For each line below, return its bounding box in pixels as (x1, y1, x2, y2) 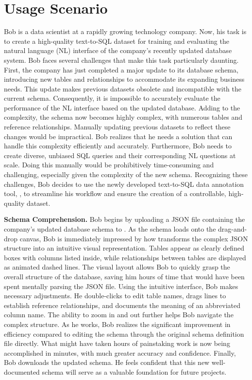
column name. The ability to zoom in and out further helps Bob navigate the (4, 309, 234, 320)
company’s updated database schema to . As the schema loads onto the (4, 224, 216, 234)
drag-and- (218, 224, 247, 234)
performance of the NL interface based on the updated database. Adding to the (4, 102, 240, 112)
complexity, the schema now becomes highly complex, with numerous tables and (4, 112, 243, 122)
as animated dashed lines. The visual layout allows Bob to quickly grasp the (4, 262, 230, 272)
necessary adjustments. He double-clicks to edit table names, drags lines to (4, 290, 226, 301)
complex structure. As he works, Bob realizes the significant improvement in (4, 319, 231, 329)
